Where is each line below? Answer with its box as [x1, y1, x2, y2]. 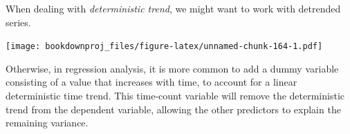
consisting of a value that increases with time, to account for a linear [6, 75, 297, 89]
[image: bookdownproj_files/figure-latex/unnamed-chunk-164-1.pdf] [6, 41, 323, 52]
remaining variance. [6, 115, 89, 130]
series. [6, 15, 31, 29]
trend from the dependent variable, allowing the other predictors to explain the [6, 102, 341, 116]
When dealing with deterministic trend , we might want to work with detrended [6, 1, 341, 15]
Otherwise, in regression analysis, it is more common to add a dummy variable [6, 61, 339, 75]
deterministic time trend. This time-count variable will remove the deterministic [6, 88, 344, 103]
